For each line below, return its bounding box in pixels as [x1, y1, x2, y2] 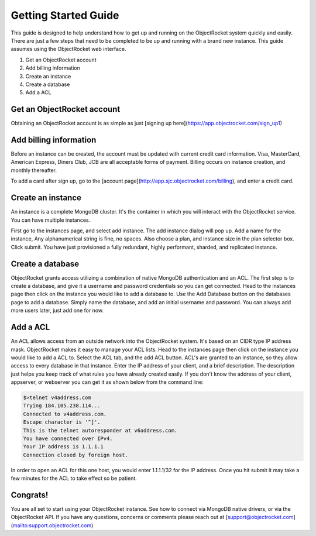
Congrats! [11, 490, 49, 500]
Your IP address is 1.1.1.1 [23, 444, 104, 450]
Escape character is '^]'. [23, 419, 101, 425]
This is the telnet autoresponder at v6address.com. [23, 427, 178, 434]
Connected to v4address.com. [23, 410, 107, 417]
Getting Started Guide [11, 9, 119, 22]
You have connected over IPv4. [23, 435, 114, 442]
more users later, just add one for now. [11, 307, 104, 314]
